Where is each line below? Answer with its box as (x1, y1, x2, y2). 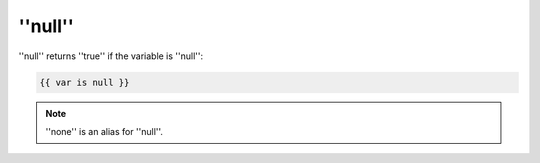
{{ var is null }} (39, 76, 130, 88)
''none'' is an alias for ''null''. (45, 125, 164, 137)
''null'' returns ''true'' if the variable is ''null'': (18, 50, 204, 62)
